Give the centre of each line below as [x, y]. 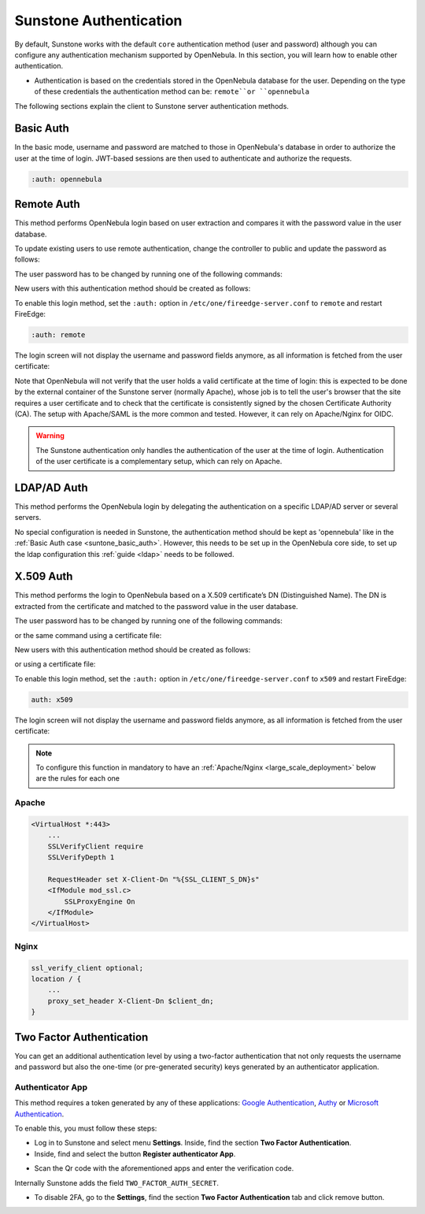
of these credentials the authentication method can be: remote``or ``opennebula [172, 91]
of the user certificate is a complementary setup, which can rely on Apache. [159, 462]
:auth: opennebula [67, 179]
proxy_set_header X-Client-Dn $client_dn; [131, 1001]
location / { [56, 978]
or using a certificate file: [55, 664]
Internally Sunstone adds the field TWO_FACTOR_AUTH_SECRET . [117, 1182]
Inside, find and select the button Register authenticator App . [135, 1153]
